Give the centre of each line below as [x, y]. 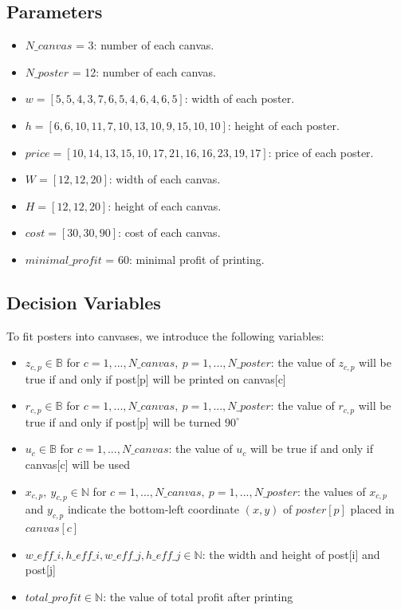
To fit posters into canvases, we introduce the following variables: [165, 335]
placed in [372, 509]
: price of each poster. [321, 152]
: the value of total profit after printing [198, 596]
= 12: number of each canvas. [144, 71]
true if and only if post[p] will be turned [123, 421]
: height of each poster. [283, 125]
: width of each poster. [240, 98]
